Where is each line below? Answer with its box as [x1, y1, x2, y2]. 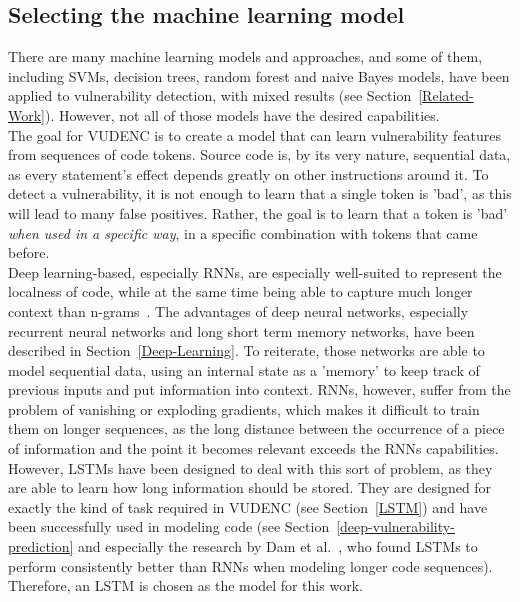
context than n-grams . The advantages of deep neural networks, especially [8, 300, 469, 321]
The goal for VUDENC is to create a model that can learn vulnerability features [8, 124, 502, 145]
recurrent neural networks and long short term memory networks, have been [8, 320, 475, 341]
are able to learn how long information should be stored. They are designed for [8, 477, 492, 498]
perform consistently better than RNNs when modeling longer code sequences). [8, 555, 493, 576]
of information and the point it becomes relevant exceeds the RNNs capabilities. [8, 438, 499, 459]
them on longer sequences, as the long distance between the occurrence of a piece [8, 418, 505, 439]
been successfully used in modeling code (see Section [8, 516, 330, 537]
